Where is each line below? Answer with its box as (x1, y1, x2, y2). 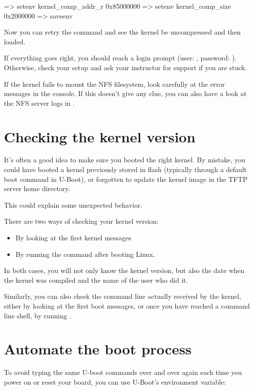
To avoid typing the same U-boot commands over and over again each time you (4, 367, 242, 377)
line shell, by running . (4, 310, 71, 320)
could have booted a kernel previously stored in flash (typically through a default (4, 164, 247, 175)
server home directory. (4, 183, 70, 194)
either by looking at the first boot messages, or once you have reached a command (4, 301, 250, 311)
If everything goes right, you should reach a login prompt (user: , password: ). (4, 53, 237, 63)
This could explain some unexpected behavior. (4, 199, 143, 210)
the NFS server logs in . (4, 97, 75, 108)
